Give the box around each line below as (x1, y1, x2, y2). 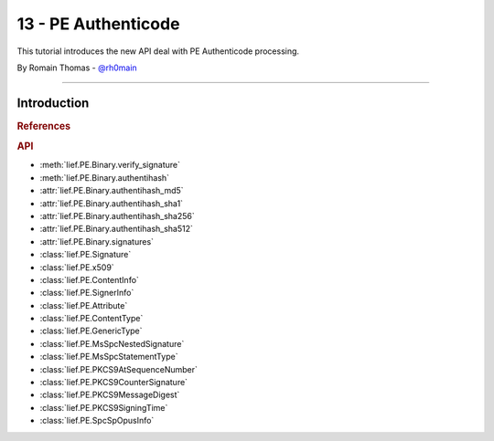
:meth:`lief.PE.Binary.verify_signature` (39, 160, 181, 171)
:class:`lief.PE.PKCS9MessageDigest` (39, 389, 180, 401)
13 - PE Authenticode (16, 14, 180, 34)
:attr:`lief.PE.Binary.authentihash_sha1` (39, 197, 183, 209)
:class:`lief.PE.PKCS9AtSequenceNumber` (39, 363, 199, 374)
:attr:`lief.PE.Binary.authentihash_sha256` (39, 210, 196, 221)
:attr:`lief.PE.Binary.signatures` (39, 236, 155, 247)
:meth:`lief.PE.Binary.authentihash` (39, 172, 169, 183)
